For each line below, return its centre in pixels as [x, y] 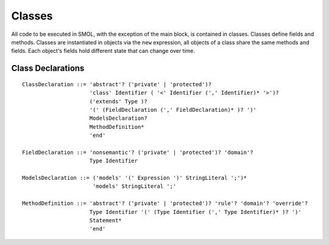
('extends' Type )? [118, 101]
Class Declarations [48, 68]
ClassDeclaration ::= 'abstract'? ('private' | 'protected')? [117, 84]
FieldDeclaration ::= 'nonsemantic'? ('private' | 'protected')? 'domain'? [138, 152]
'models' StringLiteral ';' [134, 186]
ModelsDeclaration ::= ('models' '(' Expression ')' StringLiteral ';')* [135, 178]
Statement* [105, 220]
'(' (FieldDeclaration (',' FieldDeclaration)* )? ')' [173, 110]
